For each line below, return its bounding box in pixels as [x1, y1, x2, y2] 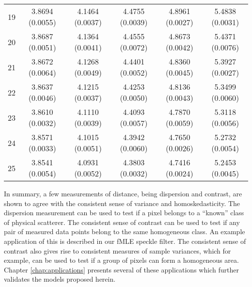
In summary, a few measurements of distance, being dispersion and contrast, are [4, 189, 242, 198]
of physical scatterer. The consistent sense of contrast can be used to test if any [4, 217, 240, 227]
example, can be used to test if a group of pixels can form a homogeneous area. [4, 255, 239, 265]
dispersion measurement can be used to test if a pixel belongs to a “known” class [4, 207, 244, 218]
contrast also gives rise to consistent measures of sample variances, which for [4, 245, 231, 255]
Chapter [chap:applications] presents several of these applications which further [4, 264, 239, 274]
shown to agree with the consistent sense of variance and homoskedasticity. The [4, 198, 240, 208]
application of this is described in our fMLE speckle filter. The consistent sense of [4, 236, 246, 246]
